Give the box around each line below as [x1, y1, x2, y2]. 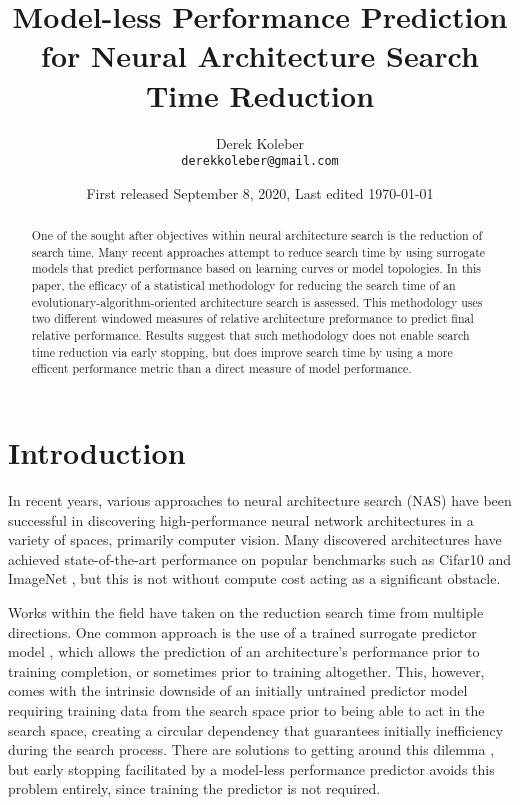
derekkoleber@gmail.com [181, 154, 339, 169]
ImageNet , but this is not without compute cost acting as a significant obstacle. [8, 568, 501, 589]
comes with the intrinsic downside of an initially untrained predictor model [8, 680, 468, 701]
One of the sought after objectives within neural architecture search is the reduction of [31, 227, 483, 244]
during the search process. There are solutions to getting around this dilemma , [8, 739, 495, 760]
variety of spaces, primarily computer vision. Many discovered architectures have [8, 529, 502, 550]
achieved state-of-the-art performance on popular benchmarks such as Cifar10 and [8, 548, 511, 569]
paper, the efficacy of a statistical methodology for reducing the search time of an [31, 277, 456, 294]
